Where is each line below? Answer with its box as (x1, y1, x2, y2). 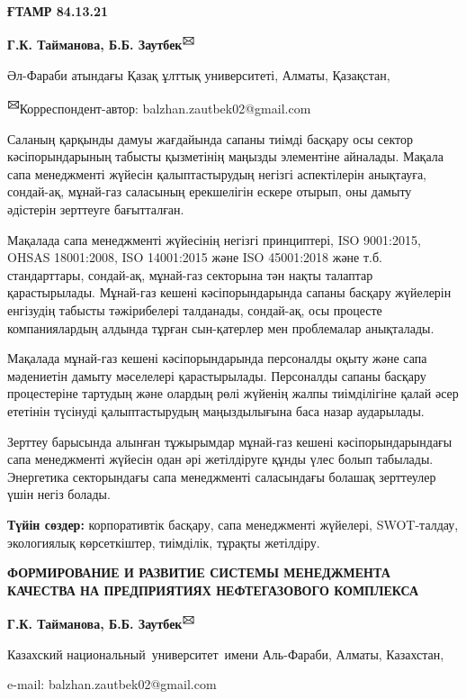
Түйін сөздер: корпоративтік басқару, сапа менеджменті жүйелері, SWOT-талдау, (7, 514, 459, 533)
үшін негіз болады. (7, 485, 111, 504)
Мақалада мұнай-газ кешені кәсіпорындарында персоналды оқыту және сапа (7, 349, 427, 368)
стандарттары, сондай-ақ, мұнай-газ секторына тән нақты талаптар (7, 265, 373, 284)
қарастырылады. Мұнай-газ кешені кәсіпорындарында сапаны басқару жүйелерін (7, 283, 452, 302)
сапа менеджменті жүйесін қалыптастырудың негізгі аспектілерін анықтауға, (7, 164, 426, 183)
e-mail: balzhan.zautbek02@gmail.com (7, 675, 217, 694)
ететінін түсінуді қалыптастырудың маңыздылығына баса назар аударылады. (7, 402, 425, 420)
